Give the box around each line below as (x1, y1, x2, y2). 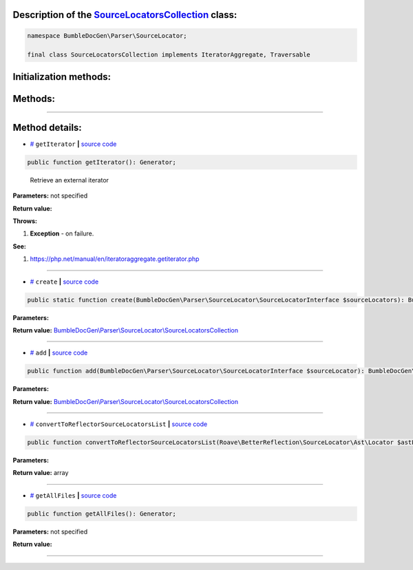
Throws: (12, 217, 38, 225)
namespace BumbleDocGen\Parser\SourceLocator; (27, 32, 187, 39)
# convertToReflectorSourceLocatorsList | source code (30, 420, 208, 428)
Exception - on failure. (30, 229, 94, 237)
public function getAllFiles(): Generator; (27, 509, 177, 518)
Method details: (12, 121, 82, 134)
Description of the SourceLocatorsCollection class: (12, 9, 237, 21)
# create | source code (30, 277, 99, 286)
